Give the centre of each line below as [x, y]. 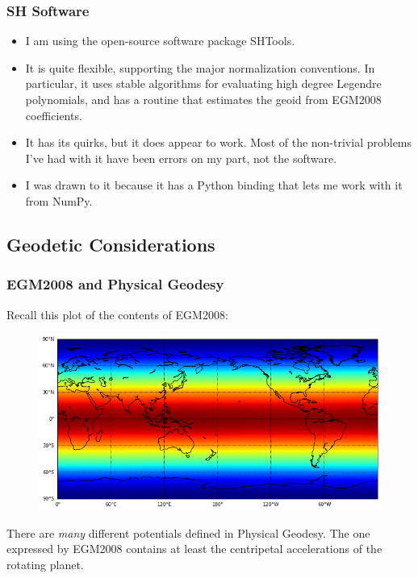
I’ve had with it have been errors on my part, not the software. [181, 158]
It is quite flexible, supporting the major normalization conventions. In [200, 67]
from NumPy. [59, 200]
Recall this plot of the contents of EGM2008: [117, 314]
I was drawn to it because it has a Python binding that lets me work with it [214, 185]
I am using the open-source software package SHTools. [160, 41]
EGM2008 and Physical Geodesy [115, 284]
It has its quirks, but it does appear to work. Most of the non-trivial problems [219, 142]
